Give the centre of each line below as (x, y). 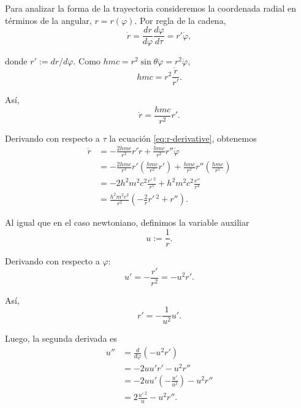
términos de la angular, (48, 20)
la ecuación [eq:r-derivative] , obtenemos (183, 138)
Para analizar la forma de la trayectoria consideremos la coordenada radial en (151, 8)
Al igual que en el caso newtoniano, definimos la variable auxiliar (127, 222)
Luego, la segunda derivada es (61, 338)
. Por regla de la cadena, (180, 20)
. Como (87, 61)
